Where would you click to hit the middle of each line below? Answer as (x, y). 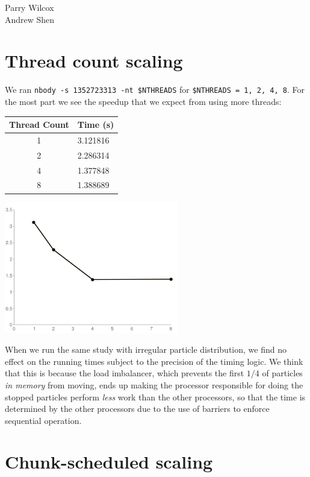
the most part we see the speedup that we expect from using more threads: (143, 101)
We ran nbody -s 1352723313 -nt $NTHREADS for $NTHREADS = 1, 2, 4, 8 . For (155, 90)
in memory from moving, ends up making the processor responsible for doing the (154, 384)
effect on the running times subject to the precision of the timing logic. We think (154, 361)
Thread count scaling (94, 61)
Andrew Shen (30, 19)
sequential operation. (43, 420)
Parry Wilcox (29, 7)
